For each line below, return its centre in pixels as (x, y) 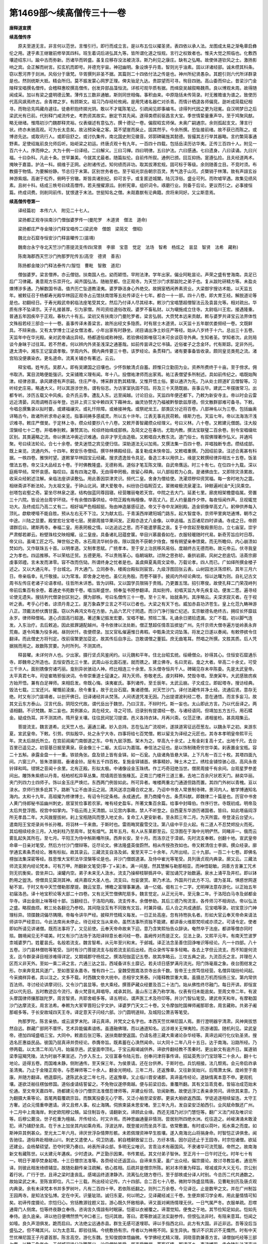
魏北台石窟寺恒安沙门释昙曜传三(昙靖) (56, 238)
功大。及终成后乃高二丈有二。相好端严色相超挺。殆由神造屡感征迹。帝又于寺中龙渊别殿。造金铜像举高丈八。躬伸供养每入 (133, 506)
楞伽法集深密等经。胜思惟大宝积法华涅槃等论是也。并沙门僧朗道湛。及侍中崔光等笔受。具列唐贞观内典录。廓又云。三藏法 (133, 859)
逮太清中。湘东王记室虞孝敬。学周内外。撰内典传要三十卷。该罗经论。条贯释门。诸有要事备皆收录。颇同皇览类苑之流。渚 (133, 351)
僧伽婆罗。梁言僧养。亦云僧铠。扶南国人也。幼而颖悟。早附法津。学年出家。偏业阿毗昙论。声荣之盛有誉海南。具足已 (137, 275)
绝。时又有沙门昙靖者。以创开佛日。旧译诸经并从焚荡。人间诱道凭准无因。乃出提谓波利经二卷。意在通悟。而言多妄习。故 (133, 697)
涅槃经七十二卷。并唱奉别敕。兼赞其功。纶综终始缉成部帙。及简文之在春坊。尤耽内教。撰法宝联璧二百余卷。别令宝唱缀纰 (133, 430)
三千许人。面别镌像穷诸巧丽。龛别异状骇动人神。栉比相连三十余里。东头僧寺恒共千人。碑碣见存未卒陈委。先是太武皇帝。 (133, 669)
